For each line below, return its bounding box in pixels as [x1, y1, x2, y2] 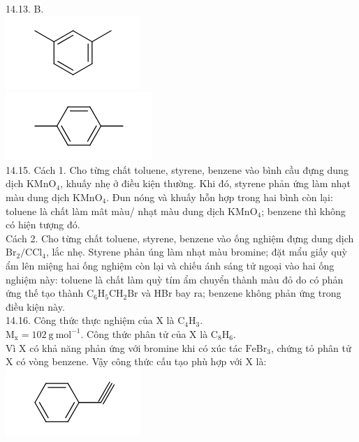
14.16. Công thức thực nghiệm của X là [6, 313, 175, 327]
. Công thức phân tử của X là [80, 326, 208, 341]
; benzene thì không [261, 203, 346, 218]
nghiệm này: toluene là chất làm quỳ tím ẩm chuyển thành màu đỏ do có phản [6, 272, 344, 286]
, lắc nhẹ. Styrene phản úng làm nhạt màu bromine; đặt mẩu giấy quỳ [45, 244, 347, 259]
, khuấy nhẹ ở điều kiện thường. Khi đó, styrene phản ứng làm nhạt [60, 176, 351, 191]
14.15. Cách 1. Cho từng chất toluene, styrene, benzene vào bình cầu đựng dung [6, 162, 349, 177]
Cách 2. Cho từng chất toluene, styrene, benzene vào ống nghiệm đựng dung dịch [6, 230, 354, 245]
